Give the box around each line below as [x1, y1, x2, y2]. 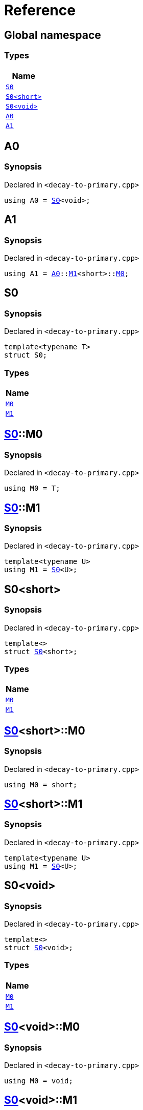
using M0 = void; [4, 1076, 73, 1085]
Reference [4, 2, 76, 19]
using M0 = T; [4, 484, 60, 493]
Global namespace [4, 28, 101, 41]
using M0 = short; [4, 780, 78, 789]
